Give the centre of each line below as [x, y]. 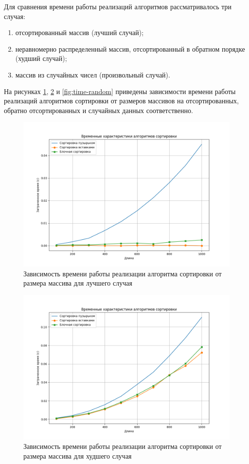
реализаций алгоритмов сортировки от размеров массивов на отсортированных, [121, 101]
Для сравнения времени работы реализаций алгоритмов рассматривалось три [118, 6]
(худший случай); [41, 58]
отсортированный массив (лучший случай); [80, 32]
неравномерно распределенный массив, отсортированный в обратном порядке [130, 48]
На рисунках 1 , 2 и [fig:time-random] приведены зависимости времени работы [120, 91]
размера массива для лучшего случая [78, 283]
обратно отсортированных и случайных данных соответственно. [98, 110]
